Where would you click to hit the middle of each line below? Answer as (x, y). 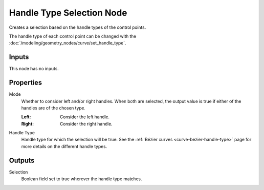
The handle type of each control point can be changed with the (73, 36)
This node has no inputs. (34, 69)
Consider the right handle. (86, 124)
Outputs (22, 160)
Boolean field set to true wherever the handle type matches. (82, 179)
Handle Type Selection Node (68, 13)
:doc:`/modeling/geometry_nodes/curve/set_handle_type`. (68, 43)
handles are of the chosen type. (53, 108)
